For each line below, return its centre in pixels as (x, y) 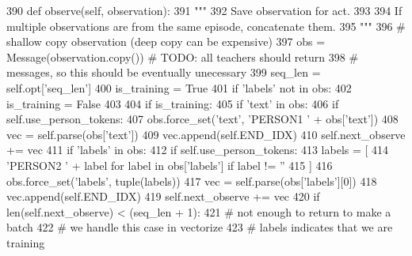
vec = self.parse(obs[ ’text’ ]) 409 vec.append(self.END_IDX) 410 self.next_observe (206, 134)
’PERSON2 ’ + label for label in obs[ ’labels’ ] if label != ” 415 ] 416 (170, 165)
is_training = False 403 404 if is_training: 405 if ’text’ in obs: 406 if (173, 103)
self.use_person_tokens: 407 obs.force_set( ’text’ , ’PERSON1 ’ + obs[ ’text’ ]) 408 (202, 119)
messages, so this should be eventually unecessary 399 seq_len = (164, 72)
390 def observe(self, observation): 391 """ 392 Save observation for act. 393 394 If (204, 10)
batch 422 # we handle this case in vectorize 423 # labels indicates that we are (200, 227)
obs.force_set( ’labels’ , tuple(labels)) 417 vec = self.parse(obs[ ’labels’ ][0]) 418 (192, 181)
